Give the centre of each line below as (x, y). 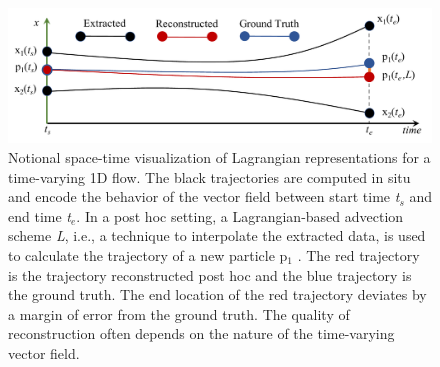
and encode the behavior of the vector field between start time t (204, 196)
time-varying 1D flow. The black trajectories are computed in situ (209, 176)
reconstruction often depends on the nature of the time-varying (201, 333)
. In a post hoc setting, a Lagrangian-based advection (240, 215)
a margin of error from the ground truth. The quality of (179, 313)
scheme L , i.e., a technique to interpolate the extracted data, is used (217, 235)
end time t (39, 215)
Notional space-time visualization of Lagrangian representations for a (219, 156)
